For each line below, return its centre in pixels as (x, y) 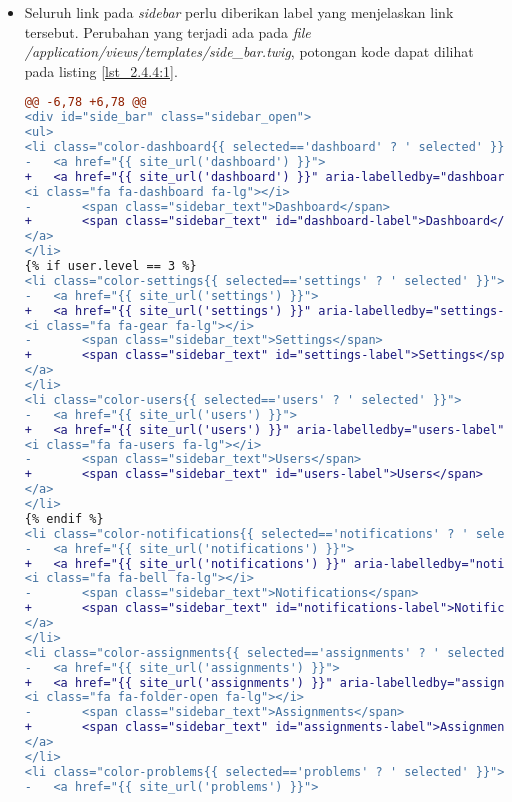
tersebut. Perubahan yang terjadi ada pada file (167, 31)
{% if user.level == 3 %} (110, 266)
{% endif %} (64, 518)
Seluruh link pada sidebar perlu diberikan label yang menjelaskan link (239, 12)
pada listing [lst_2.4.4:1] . (101, 70)
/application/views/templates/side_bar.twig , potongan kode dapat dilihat (249, 51)
